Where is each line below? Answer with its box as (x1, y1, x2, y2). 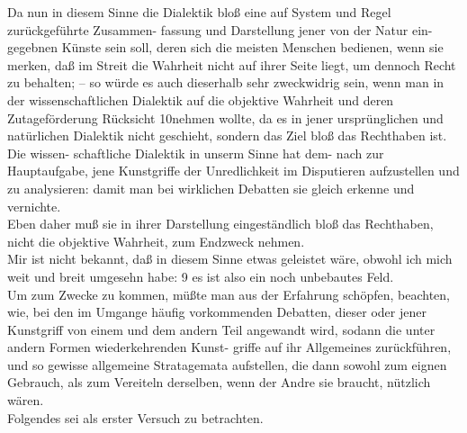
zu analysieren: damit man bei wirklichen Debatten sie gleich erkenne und (7, 178, 415, 197)
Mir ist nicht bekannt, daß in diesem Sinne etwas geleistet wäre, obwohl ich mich (7, 249, 453, 268)
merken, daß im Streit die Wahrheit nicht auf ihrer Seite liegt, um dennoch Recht (7, 55, 456, 74)
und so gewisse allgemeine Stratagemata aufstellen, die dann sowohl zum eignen (7, 355, 447, 374)
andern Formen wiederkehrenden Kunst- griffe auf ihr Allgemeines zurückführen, (7, 338, 452, 356)
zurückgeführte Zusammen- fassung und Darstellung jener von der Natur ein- (7, 20, 433, 39)
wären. (7, 391, 44, 410)
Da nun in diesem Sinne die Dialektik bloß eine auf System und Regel (7, 3, 391, 21)
